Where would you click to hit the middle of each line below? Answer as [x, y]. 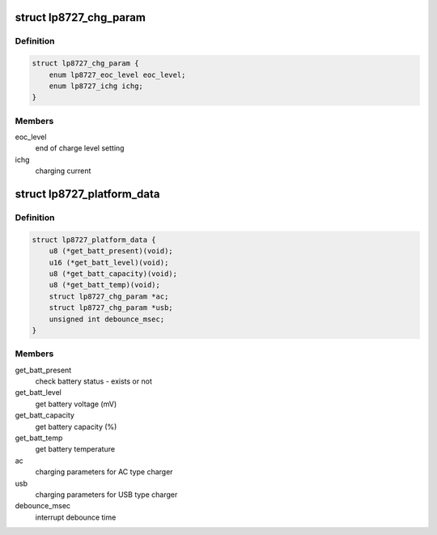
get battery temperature [75, 449]
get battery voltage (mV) [76, 404]
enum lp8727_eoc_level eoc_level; [117, 74]
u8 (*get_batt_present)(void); [111, 251]
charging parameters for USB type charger [106, 495]
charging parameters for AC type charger [104, 472]
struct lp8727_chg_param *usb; [111, 308]
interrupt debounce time [76, 517]
